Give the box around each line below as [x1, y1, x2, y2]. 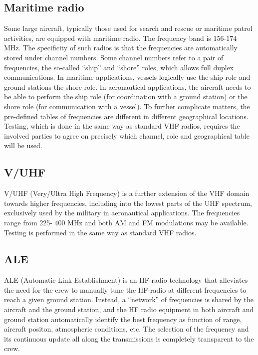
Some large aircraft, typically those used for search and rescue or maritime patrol [4, 23, 253, 33]
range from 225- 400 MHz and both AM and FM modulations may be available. [4, 217, 249, 227]
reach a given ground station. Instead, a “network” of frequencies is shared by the [4, 294, 254, 305]
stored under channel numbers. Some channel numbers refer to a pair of [4, 52, 224, 62]
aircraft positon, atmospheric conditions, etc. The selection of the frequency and [4, 324, 249, 334]
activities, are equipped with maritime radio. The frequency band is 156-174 [4, 32, 237, 43]
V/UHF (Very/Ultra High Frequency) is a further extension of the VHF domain [4, 188, 250, 198]
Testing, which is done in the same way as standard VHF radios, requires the [4, 121, 240, 131]
